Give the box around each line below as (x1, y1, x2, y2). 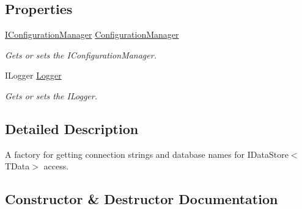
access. (43, 160, 69, 172)
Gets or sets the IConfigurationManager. (5, 48, 157, 61)
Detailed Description (5, 119, 139, 138)
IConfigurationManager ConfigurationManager (5, 28, 179, 41)
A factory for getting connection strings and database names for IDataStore (5, 147, 289, 160)
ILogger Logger (5, 69, 62, 82)
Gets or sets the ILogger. (5, 89, 97, 102)
